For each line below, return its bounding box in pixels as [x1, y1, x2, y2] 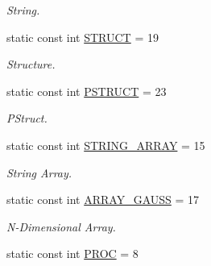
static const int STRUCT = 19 [6, 28, 159, 45]
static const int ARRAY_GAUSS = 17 [6, 191, 200, 208]
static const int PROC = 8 [6, 245, 139, 262]
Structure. [6, 56, 56, 73]
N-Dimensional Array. [6, 218, 116, 235]
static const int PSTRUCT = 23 [6, 82, 167, 99]
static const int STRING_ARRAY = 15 [6, 136, 205, 153]
